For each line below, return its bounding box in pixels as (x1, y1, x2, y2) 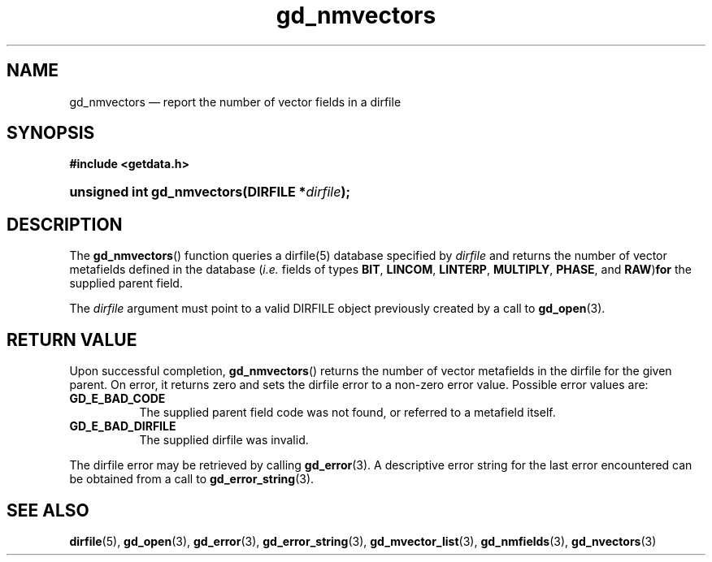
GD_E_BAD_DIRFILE (69, 419, 176, 434)
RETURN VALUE (7, 329, 137, 350)
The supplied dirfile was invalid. (139, 433, 309, 447)
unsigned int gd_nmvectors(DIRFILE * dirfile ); (69, 184, 350, 201)
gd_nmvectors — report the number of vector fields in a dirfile (69, 94, 402, 109)
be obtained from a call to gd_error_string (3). (69, 472, 315, 486)
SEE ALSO (7, 499, 89, 521)
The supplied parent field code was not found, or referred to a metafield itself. (139, 405, 556, 420)
